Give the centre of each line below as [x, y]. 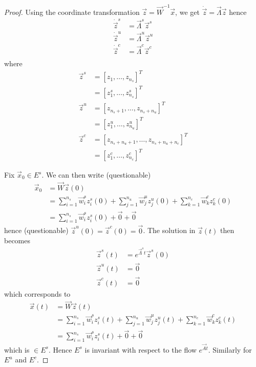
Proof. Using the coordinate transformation [72, 12]
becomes [17, 240]
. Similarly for [230, 349]
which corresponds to [37, 293]
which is [17, 349]
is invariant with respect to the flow [141, 349]
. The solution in [169, 230]
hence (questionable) [36, 230]
